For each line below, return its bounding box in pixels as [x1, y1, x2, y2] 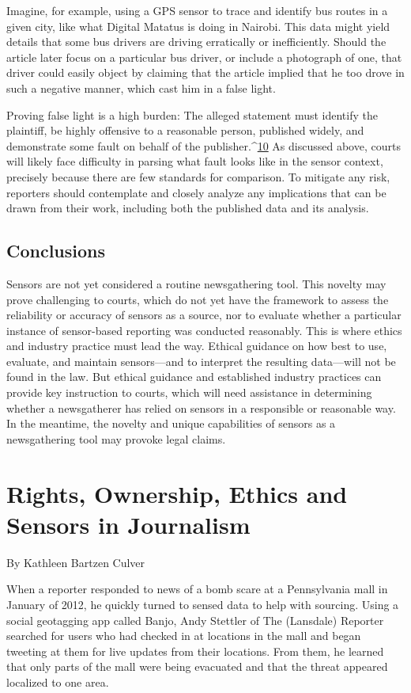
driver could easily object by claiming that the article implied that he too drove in [6, 64, 405, 81]
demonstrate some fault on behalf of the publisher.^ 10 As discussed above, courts [6, 137, 401, 154]
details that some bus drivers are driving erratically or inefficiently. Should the [6, 33, 386, 50]
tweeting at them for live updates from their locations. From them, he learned [6, 642, 384, 659]
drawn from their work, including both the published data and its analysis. [6, 200, 369, 216]
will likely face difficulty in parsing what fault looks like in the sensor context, [6, 153, 383, 169]
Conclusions [6, 238, 106, 263]
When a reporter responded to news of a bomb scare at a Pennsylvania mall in [6, 581, 388, 597]
